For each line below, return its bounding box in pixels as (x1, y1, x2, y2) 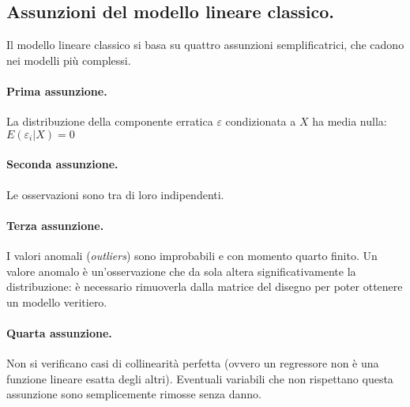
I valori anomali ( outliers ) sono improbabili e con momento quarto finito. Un (6, 247, 378, 263)
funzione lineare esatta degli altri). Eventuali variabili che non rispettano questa (6, 370, 393, 386)
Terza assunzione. (6, 217, 104, 233)
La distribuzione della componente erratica (6, 113, 213, 130)
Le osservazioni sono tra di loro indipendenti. (6, 186, 224, 202)
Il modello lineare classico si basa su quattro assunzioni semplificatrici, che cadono (6, 36, 404, 53)
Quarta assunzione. (6, 324, 112, 341)
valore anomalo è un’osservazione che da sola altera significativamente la (6, 262, 356, 279)
